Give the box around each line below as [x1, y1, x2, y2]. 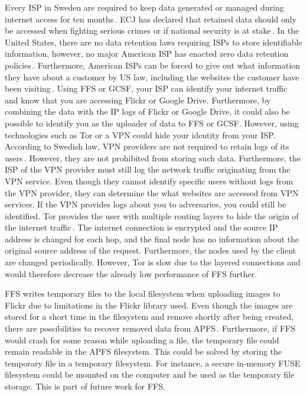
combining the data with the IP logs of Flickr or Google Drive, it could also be [5, 105, 290, 118]
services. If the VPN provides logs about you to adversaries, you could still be [5, 198, 286, 210]
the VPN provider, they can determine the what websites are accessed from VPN [5, 186, 299, 199]
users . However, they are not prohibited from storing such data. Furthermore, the [5, 151, 301, 164]
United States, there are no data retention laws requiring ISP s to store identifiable [5, 35, 302, 48]
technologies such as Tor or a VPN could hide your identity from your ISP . [5, 128, 276, 141]
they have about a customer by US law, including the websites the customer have [5, 70, 299, 83]
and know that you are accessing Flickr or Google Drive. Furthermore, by [5, 93, 271, 106]
